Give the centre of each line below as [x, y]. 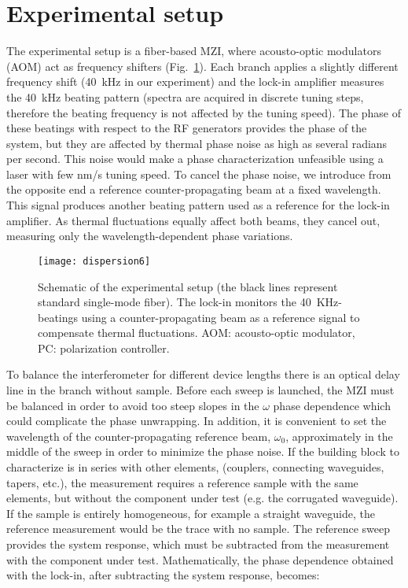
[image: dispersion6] [94, 261]
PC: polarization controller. [104, 348]
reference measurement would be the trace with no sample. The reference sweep [198, 529]
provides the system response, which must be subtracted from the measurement [198, 544]
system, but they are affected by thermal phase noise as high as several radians [197, 143]
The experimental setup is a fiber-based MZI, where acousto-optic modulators [194, 51]
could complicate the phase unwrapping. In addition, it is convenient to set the [197, 421]
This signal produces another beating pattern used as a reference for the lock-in [198, 205]
